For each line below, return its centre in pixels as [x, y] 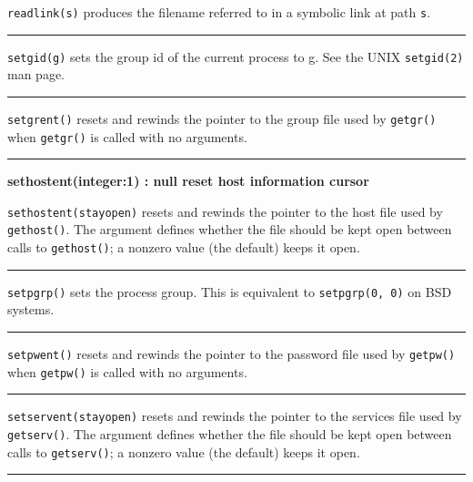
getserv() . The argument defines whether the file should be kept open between [230, 434]
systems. [31, 309]
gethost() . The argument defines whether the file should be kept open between [230, 229]
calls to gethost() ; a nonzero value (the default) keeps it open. [184, 247]
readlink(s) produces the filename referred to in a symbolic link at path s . [219, 12]
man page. [36, 74]
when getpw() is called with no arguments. [127, 371]
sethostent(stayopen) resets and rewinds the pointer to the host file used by [225, 211]
